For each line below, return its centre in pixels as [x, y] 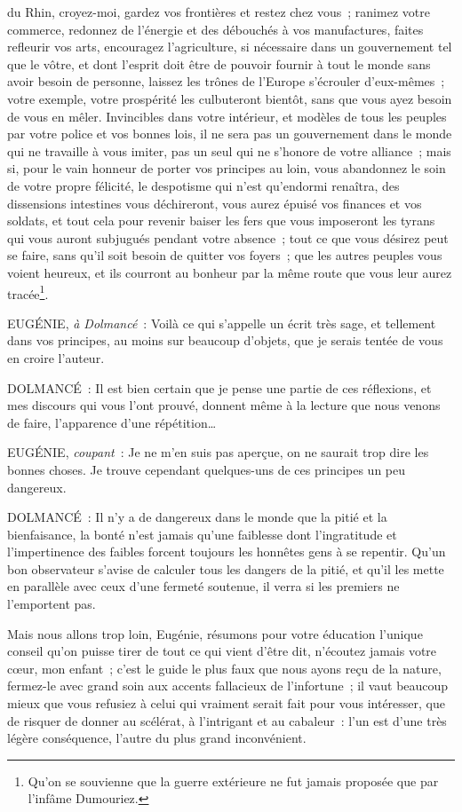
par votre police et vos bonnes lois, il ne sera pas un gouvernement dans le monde [230, 134]
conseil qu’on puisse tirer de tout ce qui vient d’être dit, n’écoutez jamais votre [222, 651]
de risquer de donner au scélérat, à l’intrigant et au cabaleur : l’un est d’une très [227, 720]
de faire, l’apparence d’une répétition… [112, 422]
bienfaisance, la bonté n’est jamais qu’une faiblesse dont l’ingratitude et [202, 534]
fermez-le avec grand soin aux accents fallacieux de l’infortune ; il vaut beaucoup [228, 686]
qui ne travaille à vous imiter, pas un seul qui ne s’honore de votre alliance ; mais [229, 150]
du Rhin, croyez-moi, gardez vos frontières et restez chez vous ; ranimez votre [219, 12]
